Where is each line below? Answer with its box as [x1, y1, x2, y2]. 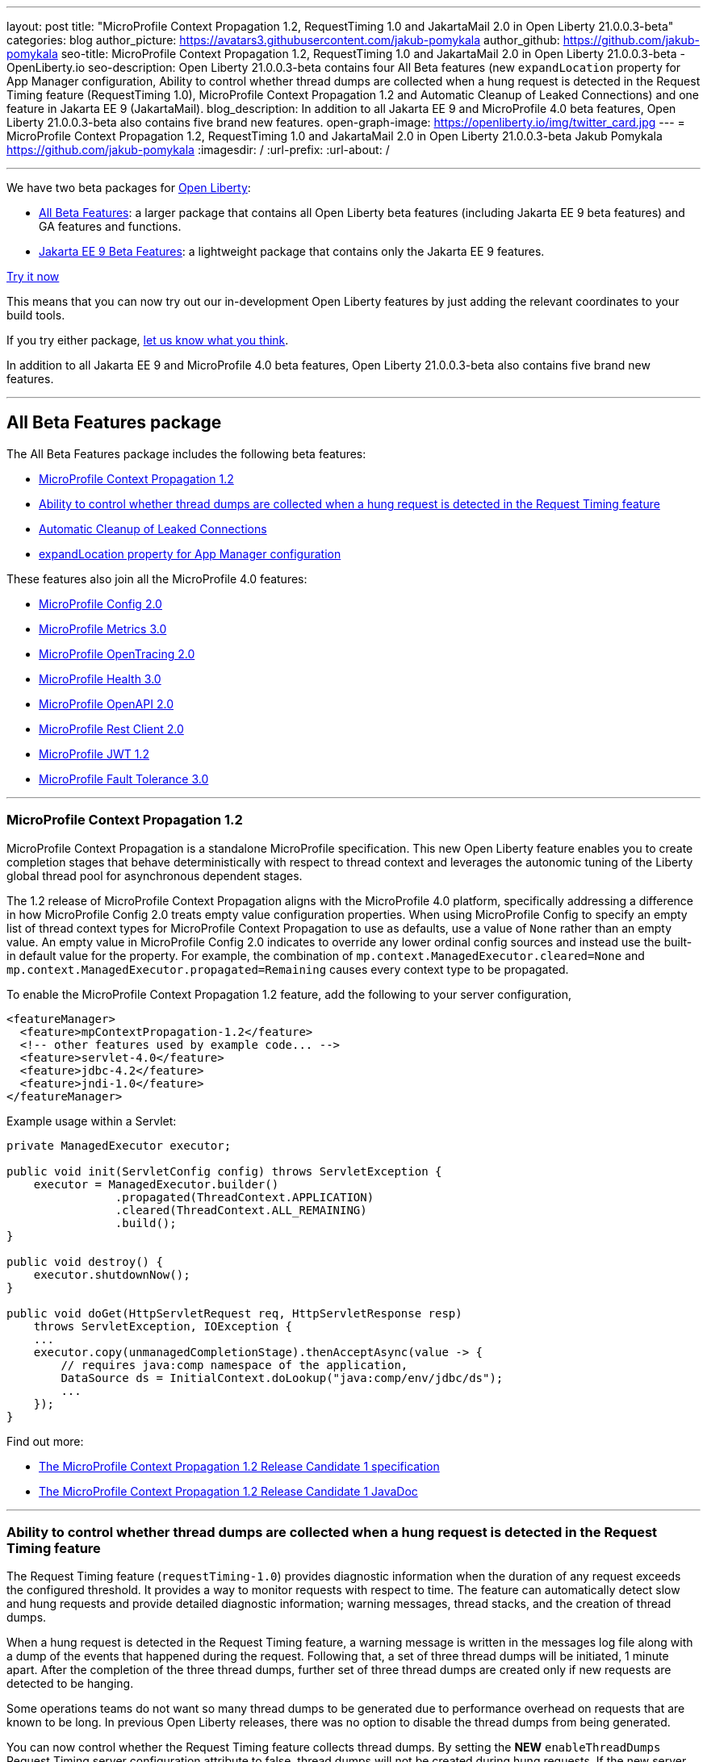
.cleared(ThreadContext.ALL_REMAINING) [115, 1203, 367, 1217]
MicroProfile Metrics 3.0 [39, 621, 167, 636]
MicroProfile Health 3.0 [39, 671, 161, 686]
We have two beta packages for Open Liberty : [6, 181, 251, 194]
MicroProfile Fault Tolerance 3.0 [39, 771, 209, 786]
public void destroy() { [6, 1255, 163, 1268]
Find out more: [6, 1434, 84, 1448]
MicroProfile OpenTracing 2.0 [39, 646, 195, 661]
